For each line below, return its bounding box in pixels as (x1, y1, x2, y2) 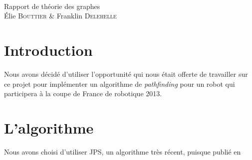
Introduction (4, 39, 93, 60)
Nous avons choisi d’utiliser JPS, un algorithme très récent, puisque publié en (4, 146, 241, 157)
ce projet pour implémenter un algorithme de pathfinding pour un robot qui (4, 78, 235, 89)
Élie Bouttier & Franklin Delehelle (4, 10, 117, 21)
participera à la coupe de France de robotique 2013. (4, 88, 162, 99)
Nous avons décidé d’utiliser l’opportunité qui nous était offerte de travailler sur (4, 68, 248, 79)
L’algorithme (4, 117, 94, 138)
